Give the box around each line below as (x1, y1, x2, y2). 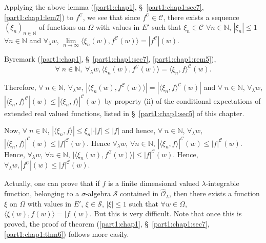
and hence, (121, 125, 156, 136)
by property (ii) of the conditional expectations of (104, 95, 261, 106)
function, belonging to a (4, 188, 79, 199)
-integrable (206, 178, 239, 189)
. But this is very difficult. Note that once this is (89, 208, 242, 219)
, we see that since (83, 11, 140, 22)
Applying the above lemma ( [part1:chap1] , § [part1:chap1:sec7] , (4, 2, 204, 12)
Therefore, (4, 82, 36, 92)
